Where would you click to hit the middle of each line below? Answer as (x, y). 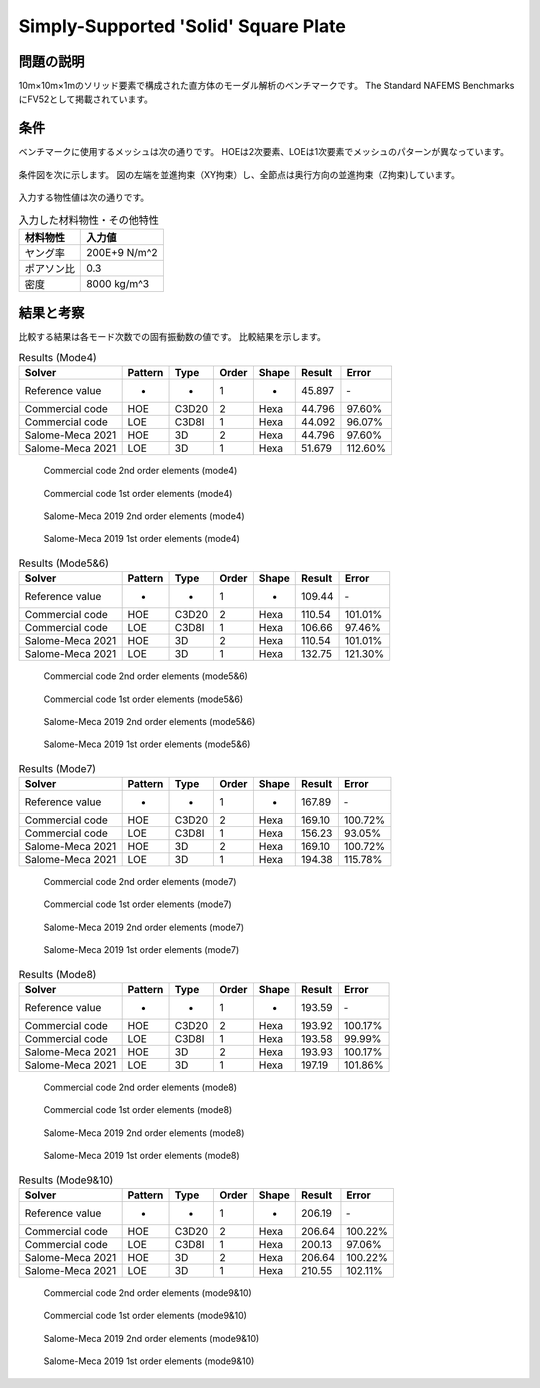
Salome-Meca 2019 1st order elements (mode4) (141, 539)
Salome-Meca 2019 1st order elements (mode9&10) (149, 1361)
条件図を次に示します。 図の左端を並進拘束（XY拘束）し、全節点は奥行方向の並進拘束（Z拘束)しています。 (239, 174)
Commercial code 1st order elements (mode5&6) (143, 699)
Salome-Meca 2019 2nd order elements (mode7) (144, 927)
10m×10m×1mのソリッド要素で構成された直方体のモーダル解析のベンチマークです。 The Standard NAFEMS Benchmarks (266, 86)
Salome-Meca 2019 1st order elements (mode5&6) (147, 744)
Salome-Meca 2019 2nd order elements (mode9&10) (151, 1338)
